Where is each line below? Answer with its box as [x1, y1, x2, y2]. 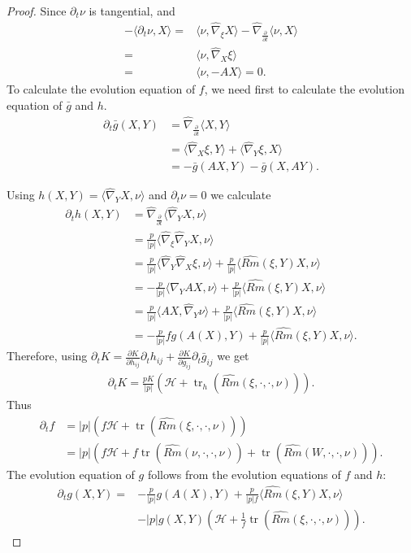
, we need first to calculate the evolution [204, 81, 405, 98]
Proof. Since [6, 2, 67, 19]
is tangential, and [89, 2, 175, 19]
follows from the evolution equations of [147, 465, 341, 482]
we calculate [210, 186, 271, 203]
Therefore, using [6, 347, 88, 364]
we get [217, 347, 249, 364]
